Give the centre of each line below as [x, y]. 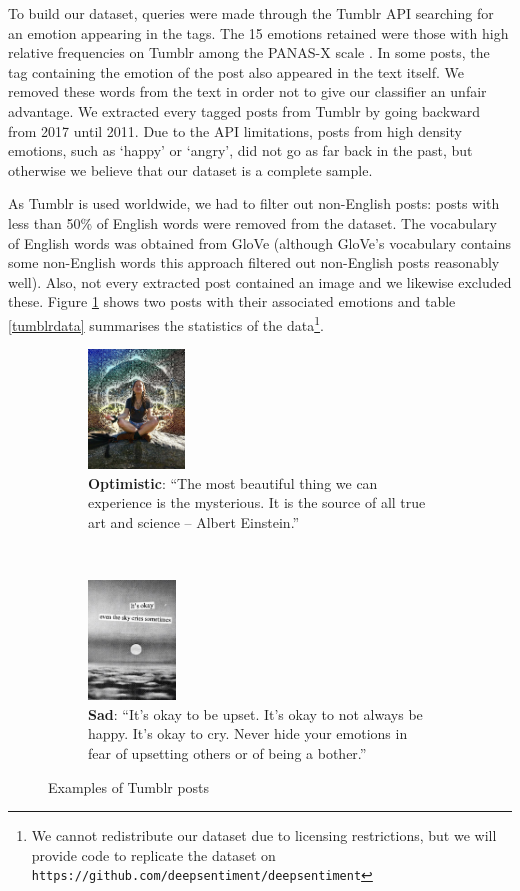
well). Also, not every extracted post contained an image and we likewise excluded [260, 281]
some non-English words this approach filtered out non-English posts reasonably [254, 262]
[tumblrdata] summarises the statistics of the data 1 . [166, 323]
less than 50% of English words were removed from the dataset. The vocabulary [252, 222]
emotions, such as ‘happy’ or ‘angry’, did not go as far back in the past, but [240, 150]
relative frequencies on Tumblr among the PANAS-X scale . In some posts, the [249, 52]
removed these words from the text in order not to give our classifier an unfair [247, 91]
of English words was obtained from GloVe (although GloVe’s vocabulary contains [259, 242]
